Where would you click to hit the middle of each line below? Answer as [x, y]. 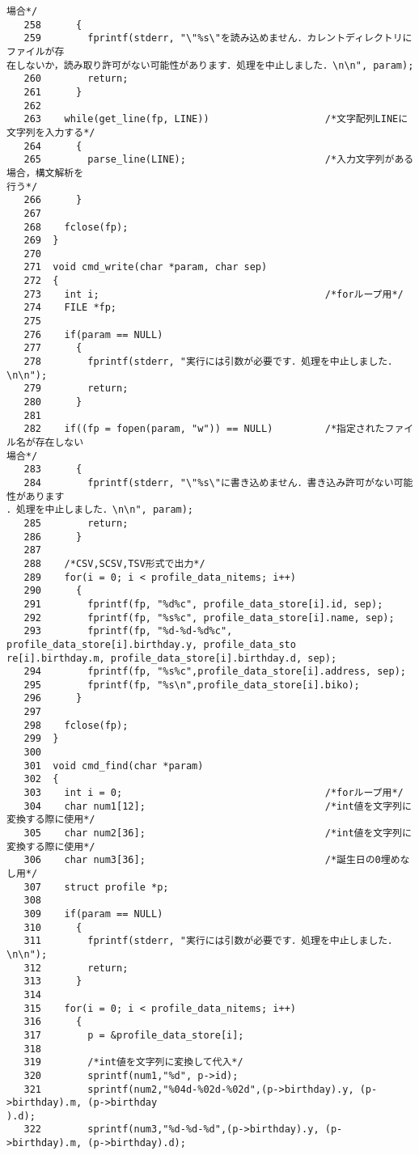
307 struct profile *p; [96, 887]
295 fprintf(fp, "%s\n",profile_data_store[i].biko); [192, 685]
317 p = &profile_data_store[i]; [134, 1035]
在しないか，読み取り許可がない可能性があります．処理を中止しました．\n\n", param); [210, 65]
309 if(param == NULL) [93, 914]
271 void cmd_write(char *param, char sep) [146, 267]
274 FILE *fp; [70, 308]
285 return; [76, 523]
